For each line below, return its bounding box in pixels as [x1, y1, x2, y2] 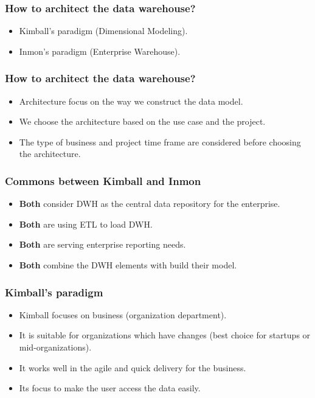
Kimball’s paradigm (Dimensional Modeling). [19, 24, 188, 37]
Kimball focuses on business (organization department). [19, 308, 227, 321]
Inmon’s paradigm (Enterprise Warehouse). [19, 44, 181, 57]
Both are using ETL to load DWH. [19, 217, 153, 230]
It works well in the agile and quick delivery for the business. [19, 361, 246, 374]
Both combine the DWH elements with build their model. [19, 259, 237, 271]
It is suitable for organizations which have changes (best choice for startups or [19, 329, 311, 341]
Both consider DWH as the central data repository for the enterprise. [19, 197, 280, 210]
